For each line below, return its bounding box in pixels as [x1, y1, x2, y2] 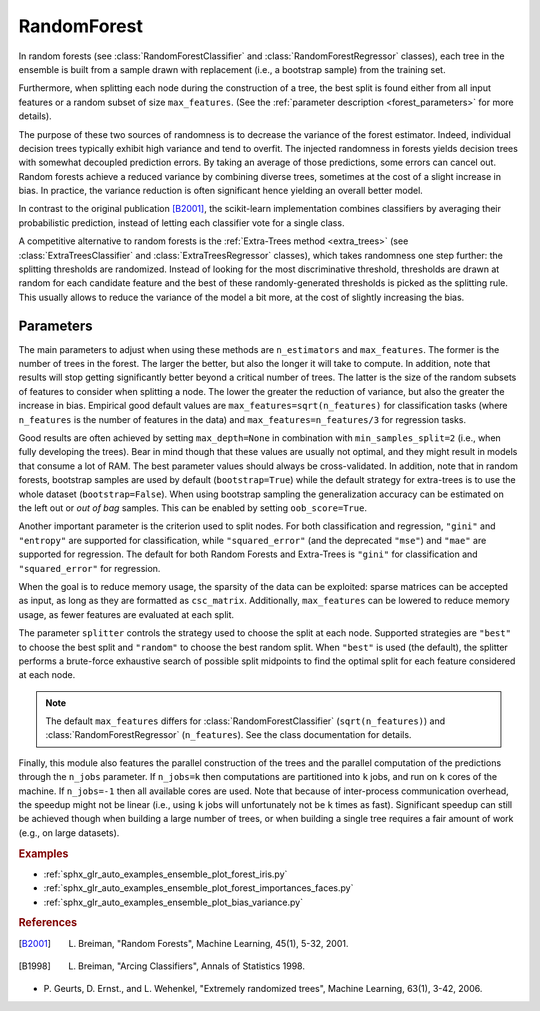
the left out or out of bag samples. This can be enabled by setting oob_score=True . [18, 502, 367, 514]
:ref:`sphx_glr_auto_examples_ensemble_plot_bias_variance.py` [43, 896, 304, 908]
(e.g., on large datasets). [18, 826, 120, 839]
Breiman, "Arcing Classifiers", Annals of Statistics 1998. [78, 960, 305, 972]
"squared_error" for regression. [18, 562, 161, 574]
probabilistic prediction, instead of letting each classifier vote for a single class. [18, 216, 345, 229]
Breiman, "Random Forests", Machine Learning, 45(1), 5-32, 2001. [78, 937, 349, 949]
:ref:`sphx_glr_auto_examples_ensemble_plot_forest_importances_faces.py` [43, 882, 354, 894]
